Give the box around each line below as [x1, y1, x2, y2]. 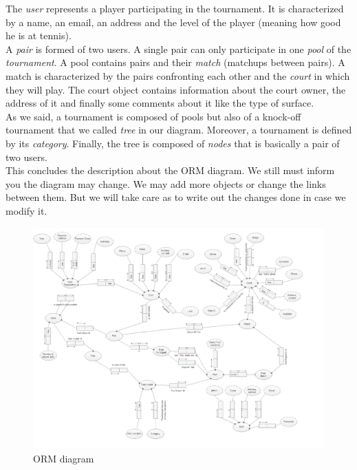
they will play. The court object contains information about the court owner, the [6, 82, 346, 96]
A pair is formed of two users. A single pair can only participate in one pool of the [6, 41, 351, 56]
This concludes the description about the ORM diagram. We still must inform [6, 163, 335, 178]
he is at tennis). [6, 28, 72, 43]
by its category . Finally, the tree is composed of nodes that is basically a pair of [6, 136, 340, 150]
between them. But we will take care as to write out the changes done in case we [6, 190, 346, 204]
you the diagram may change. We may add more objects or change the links [6, 176, 326, 191]
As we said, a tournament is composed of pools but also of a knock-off [6, 109, 301, 123]
